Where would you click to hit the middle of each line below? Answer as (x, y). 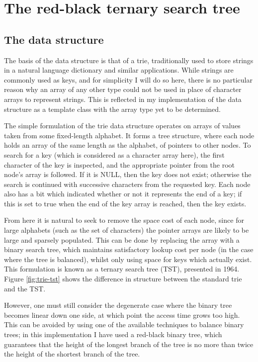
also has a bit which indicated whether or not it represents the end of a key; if (123, 194)
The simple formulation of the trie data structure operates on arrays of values (122, 126)
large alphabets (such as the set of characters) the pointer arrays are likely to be (127, 230)
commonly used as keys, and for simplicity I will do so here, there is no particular (128, 79)
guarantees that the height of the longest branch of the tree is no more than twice (129, 344)
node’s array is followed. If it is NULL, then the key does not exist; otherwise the (128, 174)
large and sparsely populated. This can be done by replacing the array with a (122, 239)
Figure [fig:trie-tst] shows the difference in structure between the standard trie (123, 279)
